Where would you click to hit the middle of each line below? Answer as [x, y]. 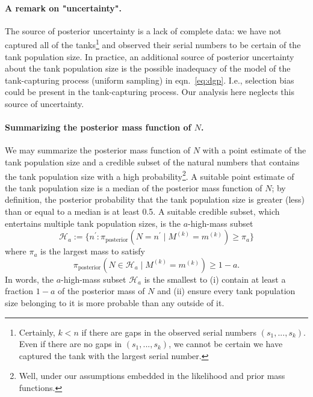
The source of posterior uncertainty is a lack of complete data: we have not [143, 30]
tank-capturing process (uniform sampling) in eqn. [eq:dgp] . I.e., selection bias [150, 80]
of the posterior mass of [101, 291]
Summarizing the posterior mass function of [98, 127]
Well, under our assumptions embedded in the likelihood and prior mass [152, 376]
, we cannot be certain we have [226, 344]
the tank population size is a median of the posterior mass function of [134, 187]
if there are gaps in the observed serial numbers [169, 332]
